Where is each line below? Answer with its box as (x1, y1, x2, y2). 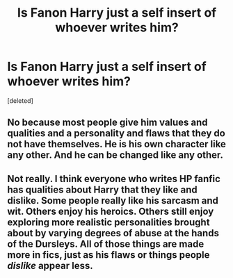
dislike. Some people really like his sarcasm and (7, 195, 219, 206)
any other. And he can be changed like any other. (7, 149, 224, 161)
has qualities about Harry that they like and (7, 183, 198, 195)
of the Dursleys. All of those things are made (7, 238, 204, 250)
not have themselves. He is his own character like (7, 138, 226, 150)
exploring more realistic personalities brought (7, 216, 210, 228)
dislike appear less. (7, 259, 93, 272)
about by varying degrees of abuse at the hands (7, 227, 219, 239)
